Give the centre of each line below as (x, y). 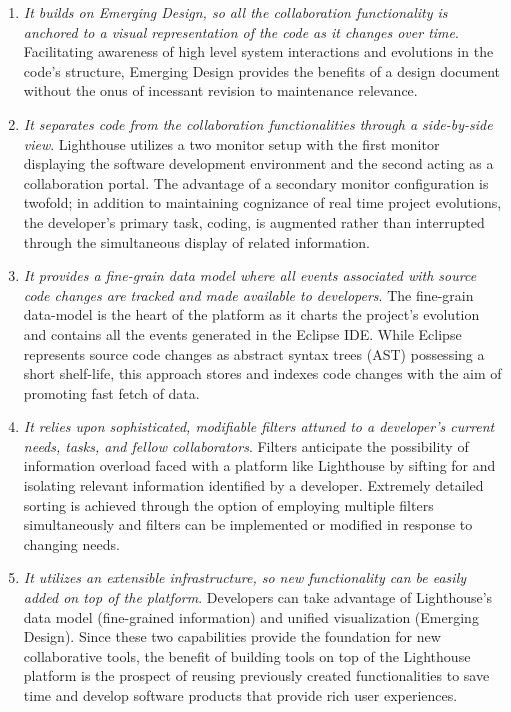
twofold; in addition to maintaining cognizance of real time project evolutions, (262, 202)
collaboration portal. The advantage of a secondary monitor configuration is (256, 182)
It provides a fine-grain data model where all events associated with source (250, 275)
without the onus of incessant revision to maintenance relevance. (220, 90)
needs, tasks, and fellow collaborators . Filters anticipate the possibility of (246, 445)
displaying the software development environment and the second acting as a (258, 163)
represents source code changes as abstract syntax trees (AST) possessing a (254, 353)
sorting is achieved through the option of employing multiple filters (228, 504)
